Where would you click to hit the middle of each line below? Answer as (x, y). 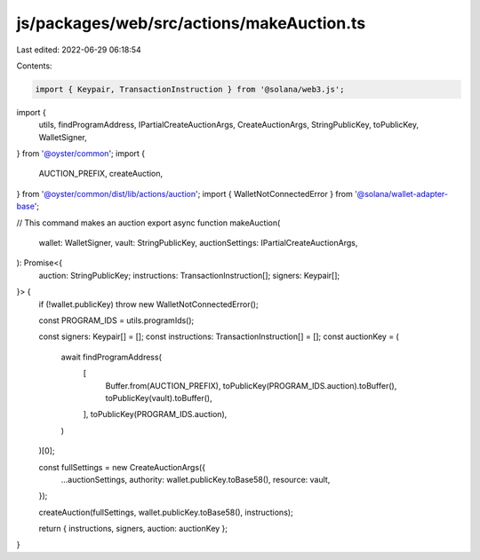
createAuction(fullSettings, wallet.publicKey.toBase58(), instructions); (166, 512)
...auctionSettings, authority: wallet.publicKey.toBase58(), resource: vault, (196, 479)
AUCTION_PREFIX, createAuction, (101, 174)
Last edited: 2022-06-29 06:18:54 (79, 50)
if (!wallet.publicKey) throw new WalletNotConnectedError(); (148, 304)
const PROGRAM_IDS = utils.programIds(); (116, 320)
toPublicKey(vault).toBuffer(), (159, 398)
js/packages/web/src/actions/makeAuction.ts (191, 23)
